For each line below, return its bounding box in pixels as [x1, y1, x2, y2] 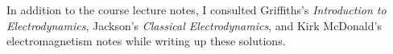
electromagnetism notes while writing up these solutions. [6, 33, 286, 49]
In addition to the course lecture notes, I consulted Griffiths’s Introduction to [6, 2, 387, 17]
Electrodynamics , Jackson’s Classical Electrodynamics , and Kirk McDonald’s [6, 17, 382, 33]
